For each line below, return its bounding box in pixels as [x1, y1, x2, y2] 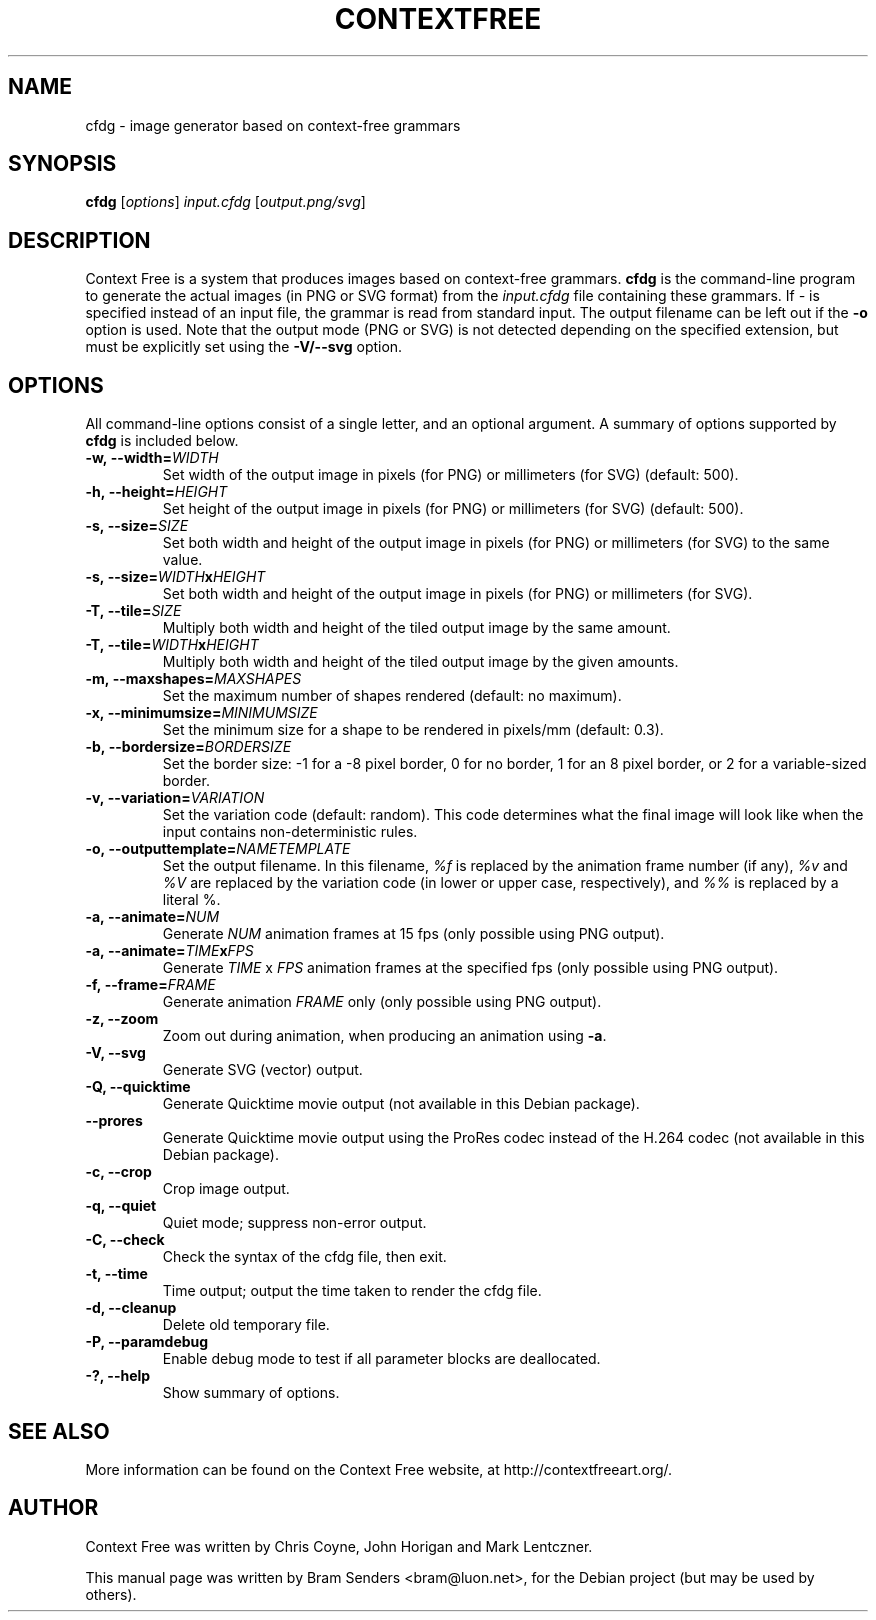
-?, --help [85, 1367, 151, 1385]
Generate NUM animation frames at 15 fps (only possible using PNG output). [162, 925, 665, 943]
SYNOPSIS [8, 151, 117, 177]
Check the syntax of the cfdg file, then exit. [162, 1248, 447, 1266]
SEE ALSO [8, 1418, 110, 1444]
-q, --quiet [85, 1197, 157, 1215]
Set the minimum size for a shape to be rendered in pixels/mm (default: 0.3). [162, 721, 664, 739]
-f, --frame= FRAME [85, 976, 216, 994]
